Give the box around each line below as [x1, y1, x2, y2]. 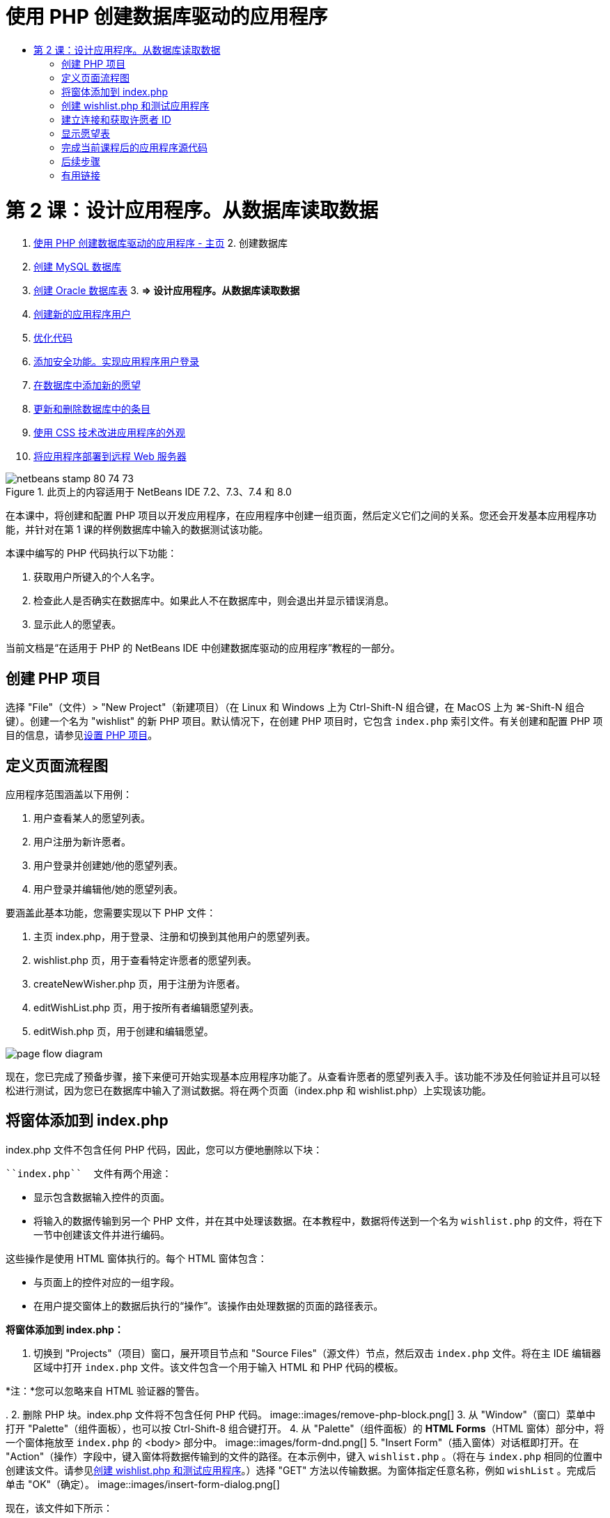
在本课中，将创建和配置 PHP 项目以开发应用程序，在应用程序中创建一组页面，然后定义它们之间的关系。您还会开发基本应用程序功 [6, 509, 597, 522]
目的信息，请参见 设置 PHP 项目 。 [6, 729, 158, 742]
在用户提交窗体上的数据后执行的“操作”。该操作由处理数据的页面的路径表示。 [33, 1299, 384, 1312]
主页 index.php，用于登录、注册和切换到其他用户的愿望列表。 [33, 930, 316, 942]
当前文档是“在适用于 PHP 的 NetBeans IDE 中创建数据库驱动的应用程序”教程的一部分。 [6, 642, 400, 654]
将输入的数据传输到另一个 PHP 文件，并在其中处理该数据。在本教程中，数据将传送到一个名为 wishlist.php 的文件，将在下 [33, 1214, 603, 1227]
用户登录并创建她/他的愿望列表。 [33, 859, 184, 871]
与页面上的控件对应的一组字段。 [33, 1275, 180, 1288]
